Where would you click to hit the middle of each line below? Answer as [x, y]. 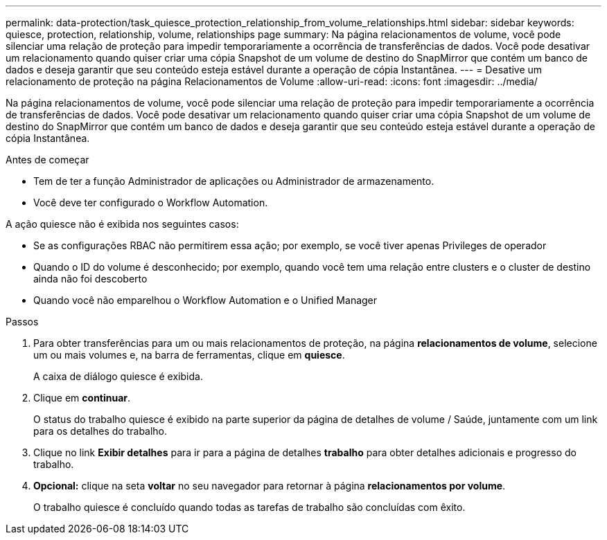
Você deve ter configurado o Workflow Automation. [151, 202]
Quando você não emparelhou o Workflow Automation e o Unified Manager [205, 300]
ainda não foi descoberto [90, 279]
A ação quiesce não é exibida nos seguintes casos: [122, 224]
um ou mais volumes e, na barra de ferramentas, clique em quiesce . [189, 355]
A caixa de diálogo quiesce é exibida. [118, 376]
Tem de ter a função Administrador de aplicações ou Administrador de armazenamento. [234, 181]
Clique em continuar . [82, 398]
